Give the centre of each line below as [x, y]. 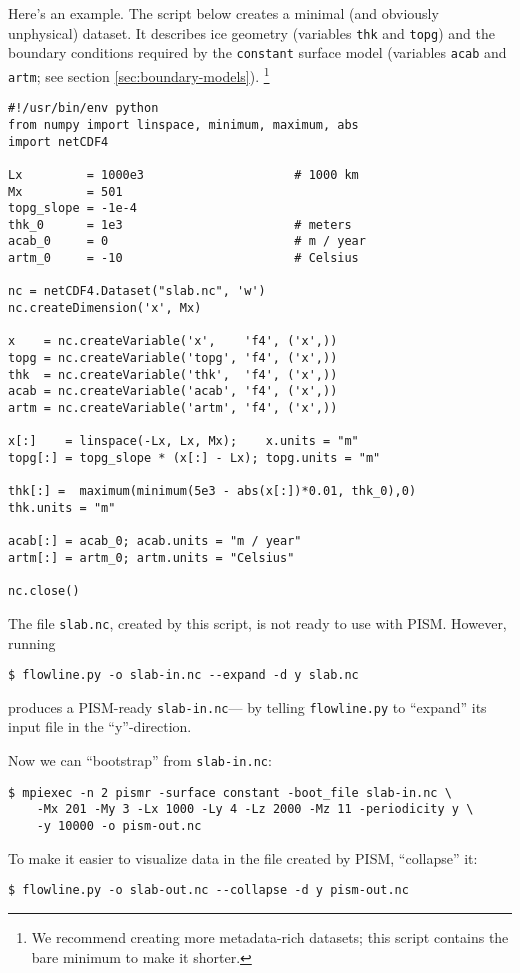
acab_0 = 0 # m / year [187, 241]
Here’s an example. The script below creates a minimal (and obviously [223, 13]
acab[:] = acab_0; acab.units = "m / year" [155, 541]
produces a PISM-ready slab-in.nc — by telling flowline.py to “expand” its [247, 706]
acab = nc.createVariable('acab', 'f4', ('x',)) [173, 391]
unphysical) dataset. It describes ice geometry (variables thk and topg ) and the [251, 32]
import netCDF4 [58, 141]
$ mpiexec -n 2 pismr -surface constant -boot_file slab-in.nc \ [230, 792]
